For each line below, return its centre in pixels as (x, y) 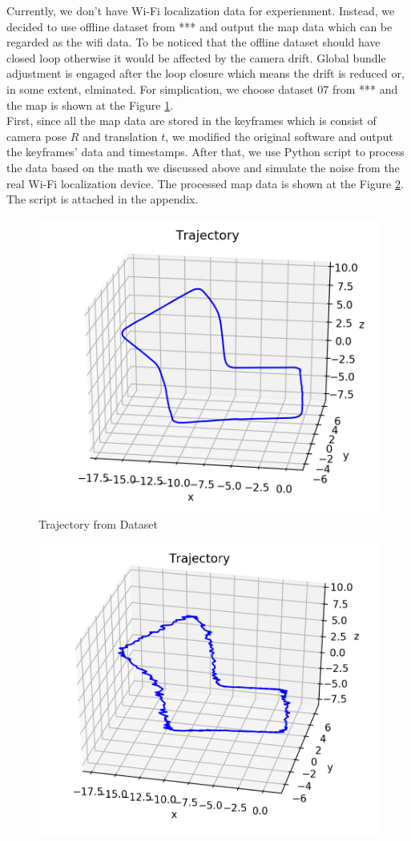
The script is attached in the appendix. (103, 199)
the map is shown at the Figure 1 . (90, 105)
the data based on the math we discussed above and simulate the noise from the (203, 167)
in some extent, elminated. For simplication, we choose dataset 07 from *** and (202, 89)
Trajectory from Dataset (98, 524)
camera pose (37, 136)
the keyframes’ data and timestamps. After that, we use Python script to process (205, 152)
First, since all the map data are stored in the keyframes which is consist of (191, 121)
